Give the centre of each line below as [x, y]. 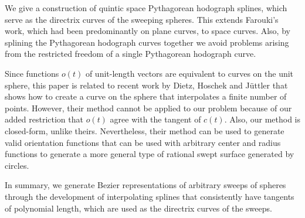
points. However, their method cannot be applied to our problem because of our [148, 108]
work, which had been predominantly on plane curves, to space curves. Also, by [148, 31]
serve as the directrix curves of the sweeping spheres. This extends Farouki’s [142, 19]
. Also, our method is [262, 119]
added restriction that [44, 119]
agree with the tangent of [155, 119]
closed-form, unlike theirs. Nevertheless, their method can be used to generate [145, 130]
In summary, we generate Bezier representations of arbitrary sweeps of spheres [145, 185]
